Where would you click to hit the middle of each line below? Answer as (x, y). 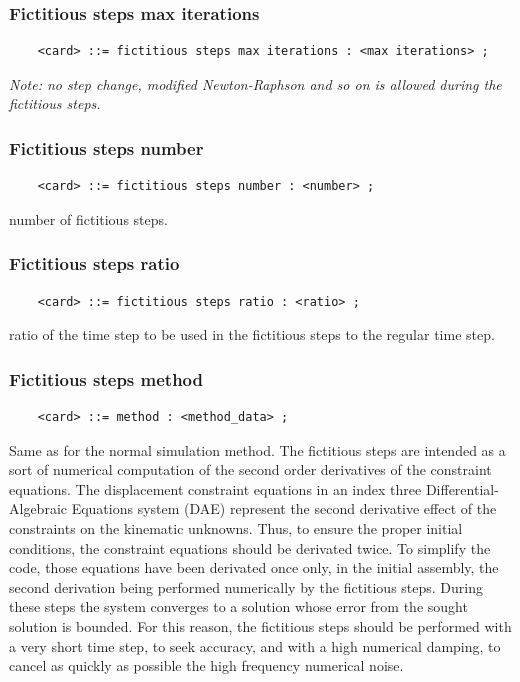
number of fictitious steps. (88, 218)
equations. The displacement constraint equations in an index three (215, 488)
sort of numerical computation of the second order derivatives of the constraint (250, 469)
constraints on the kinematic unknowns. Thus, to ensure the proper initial (236, 528)
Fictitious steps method (106, 378)
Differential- (462, 488)
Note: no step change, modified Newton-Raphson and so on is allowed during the (255, 83)
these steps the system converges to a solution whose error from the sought (238, 606)
